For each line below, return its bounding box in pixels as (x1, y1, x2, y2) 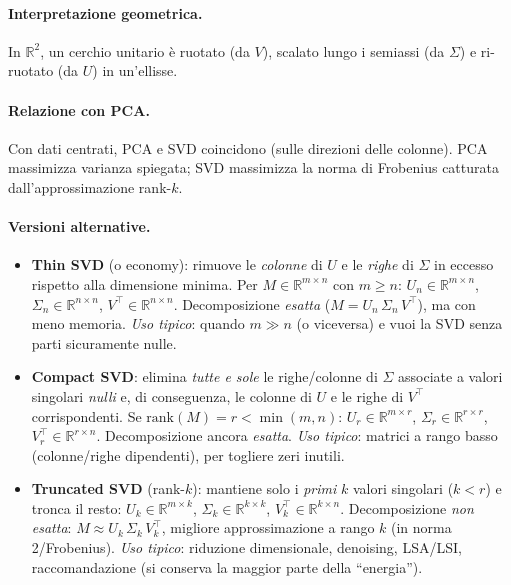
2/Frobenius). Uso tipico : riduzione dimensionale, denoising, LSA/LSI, (31, 537, 462, 558)
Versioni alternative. (8, 216, 151, 237)
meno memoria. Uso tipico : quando (31, 313, 245, 334)
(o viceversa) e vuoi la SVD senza (296, 313, 503, 334)
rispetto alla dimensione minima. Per (31, 273, 258, 294)
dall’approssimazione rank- (8, 176, 172, 197)
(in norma (391, 517, 452, 538)
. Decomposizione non (340, 497, 474, 518)
